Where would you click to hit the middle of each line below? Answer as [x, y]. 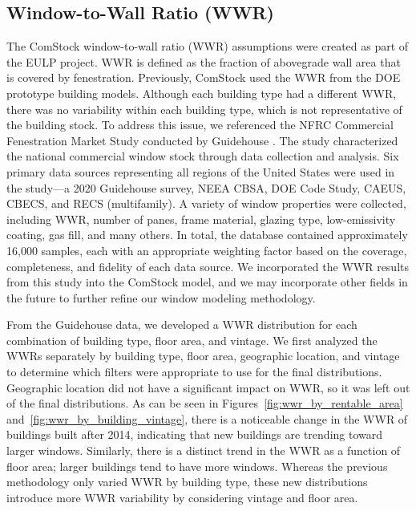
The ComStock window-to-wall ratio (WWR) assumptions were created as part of [208, 46]
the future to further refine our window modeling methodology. [161, 297]
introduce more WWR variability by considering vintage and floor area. [182, 497]
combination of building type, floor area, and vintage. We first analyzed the [192, 340]
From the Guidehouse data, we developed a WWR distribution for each [182, 324]
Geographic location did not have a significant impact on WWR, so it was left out [208, 387]
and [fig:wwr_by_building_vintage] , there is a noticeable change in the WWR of [207, 418]
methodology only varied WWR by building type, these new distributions [187, 482]
